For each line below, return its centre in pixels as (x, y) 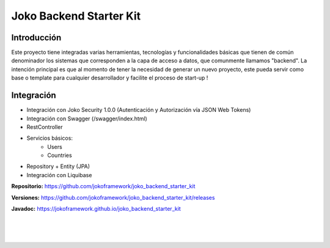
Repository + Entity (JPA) (58, 166)
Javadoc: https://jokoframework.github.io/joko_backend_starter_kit (96, 209)
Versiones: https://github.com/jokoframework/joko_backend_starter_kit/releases (113, 197)
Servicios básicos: (50, 138)
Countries (60, 155)
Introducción (36, 38)
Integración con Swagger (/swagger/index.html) (87, 119)
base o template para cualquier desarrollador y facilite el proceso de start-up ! (110, 78)
